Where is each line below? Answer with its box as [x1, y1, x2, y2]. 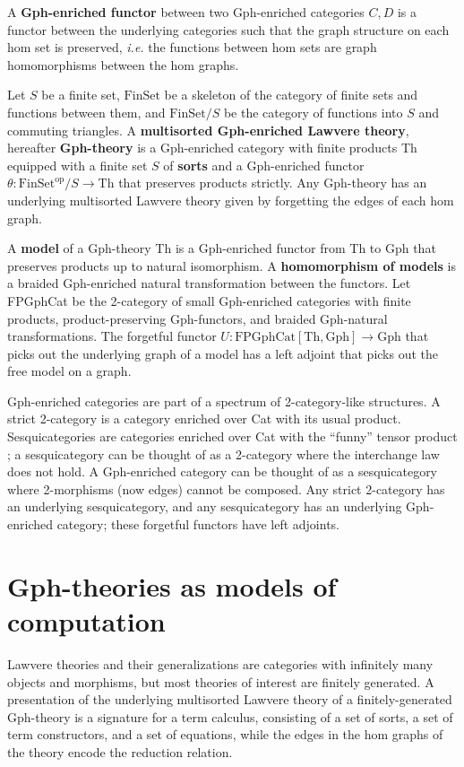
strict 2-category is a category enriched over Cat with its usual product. [7, 409, 401, 428]
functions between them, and [7, 102, 166, 121]
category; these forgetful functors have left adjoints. [56, 515, 340, 534]
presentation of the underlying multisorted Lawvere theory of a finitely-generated [7, 690, 452, 709]
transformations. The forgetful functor [7, 327, 217, 345]
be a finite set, [41, 85, 120, 104]
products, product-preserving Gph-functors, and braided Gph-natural [7, 309, 388, 327]
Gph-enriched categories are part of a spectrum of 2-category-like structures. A [7, 391, 441, 410]
